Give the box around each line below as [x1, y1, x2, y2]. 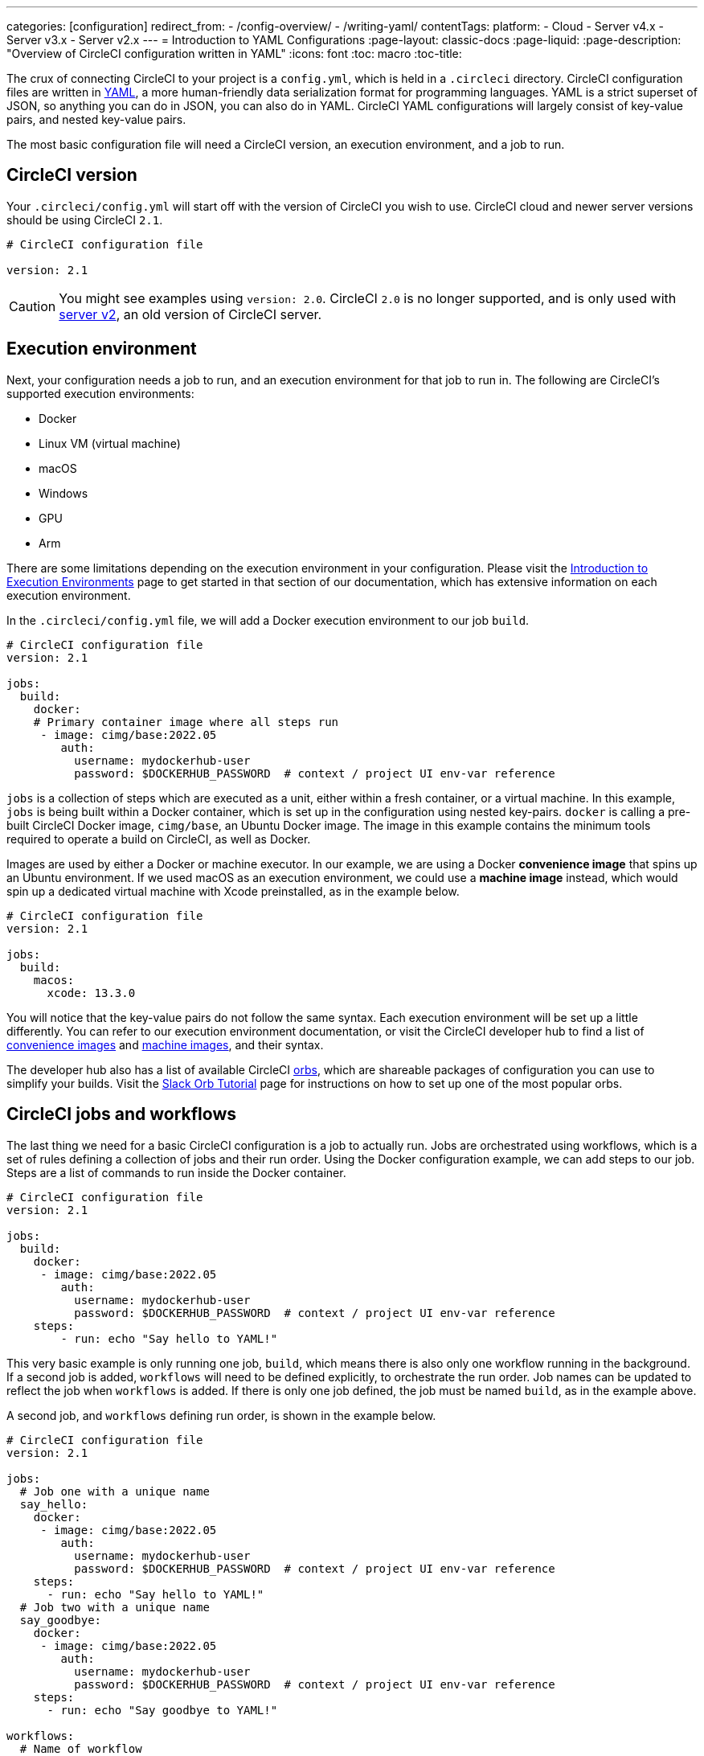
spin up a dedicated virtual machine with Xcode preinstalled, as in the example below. [6, 884, 460, 898]
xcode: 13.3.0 [47, 986, 136, 999]
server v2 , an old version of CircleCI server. [59, 306, 322, 322]
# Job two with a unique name [19, 1600, 210, 1614]
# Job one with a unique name [19, 1484, 210, 1498]
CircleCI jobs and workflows [6, 1104, 237, 1125]
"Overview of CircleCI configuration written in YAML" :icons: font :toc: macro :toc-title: [6, 47, 462, 60]
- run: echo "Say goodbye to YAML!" [47, 1703, 278, 1717]
